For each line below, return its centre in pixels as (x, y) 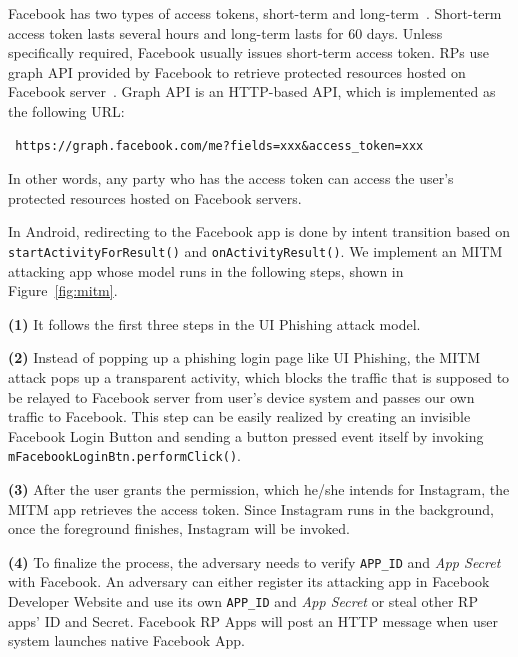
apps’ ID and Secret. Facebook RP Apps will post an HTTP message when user (253, 620)
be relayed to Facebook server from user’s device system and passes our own (241, 396)
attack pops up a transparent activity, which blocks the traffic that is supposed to (259, 376)
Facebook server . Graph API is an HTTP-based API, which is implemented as (252, 91)
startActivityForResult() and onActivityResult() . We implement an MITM (255, 250)
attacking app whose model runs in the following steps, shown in (206, 270)
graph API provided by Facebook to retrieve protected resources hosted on (237, 71)
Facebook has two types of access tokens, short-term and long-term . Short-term (255, 13)
